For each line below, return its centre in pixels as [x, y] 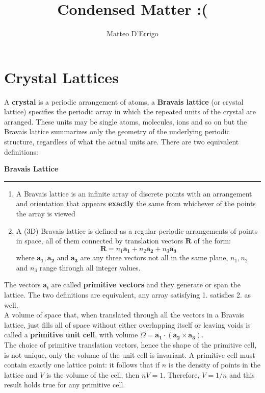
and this [242, 374]
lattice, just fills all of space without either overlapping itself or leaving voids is [127, 324]
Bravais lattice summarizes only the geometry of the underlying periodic [117, 131]
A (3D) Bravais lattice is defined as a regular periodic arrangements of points [137, 230]
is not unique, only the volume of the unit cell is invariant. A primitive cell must [130, 354]
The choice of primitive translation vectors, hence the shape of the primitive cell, [130, 344]
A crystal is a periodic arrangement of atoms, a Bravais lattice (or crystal [124, 101]
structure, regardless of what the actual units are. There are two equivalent [122, 142]
